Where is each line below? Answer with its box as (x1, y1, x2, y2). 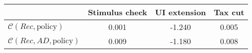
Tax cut (213, 6, 245, 18)
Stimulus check (87, 6, 147, 18)
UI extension (155, 6, 206, 18)
